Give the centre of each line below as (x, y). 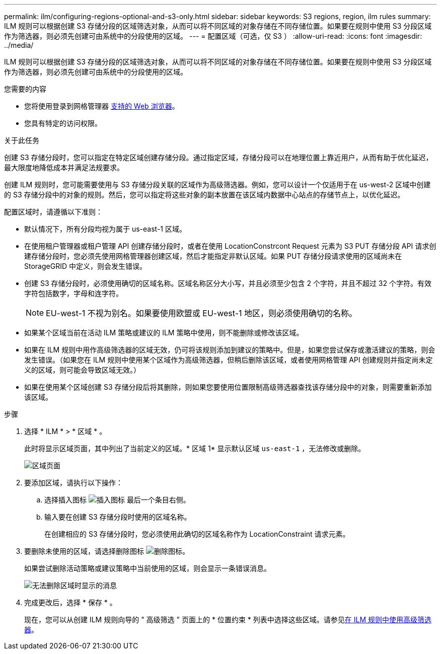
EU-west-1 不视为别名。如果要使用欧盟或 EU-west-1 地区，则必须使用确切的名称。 (202, 313)
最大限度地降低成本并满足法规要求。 (64, 167)
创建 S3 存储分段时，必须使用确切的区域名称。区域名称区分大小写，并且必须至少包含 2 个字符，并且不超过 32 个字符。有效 (228, 283)
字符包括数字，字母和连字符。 (73, 293)
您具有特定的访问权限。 (63, 123)
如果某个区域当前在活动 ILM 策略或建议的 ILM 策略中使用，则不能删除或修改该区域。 (164, 333)
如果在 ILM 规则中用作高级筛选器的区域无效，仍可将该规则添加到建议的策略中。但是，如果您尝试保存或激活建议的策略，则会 (230, 350)
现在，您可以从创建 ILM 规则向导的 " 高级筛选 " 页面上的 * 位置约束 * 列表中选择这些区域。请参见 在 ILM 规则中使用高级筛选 (228, 620)
